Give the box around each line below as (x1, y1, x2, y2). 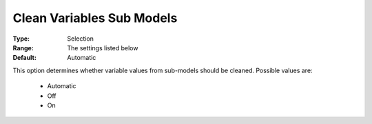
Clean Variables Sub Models (12, 10, 178, 25)
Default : (12, 54, 37, 62)
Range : (12, 43, 34, 52)
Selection (67, 34, 94, 43)
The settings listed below (67, 43, 138, 52)
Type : (12, 34, 30, 43)
